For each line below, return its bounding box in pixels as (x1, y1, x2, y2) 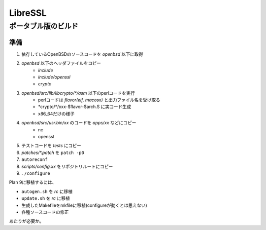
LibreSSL (9, 7, 47, 18)
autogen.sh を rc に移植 (21, 188, 73, 194)
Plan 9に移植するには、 (9, 179, 57, 185)
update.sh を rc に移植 (21, 195, 70, 201)
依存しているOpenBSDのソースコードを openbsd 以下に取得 (21, 51, 143, 57)
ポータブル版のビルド (9, 22, 78, 31)
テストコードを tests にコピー (21, 143, 81, 149)
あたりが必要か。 (9, 218, 44, 224)
